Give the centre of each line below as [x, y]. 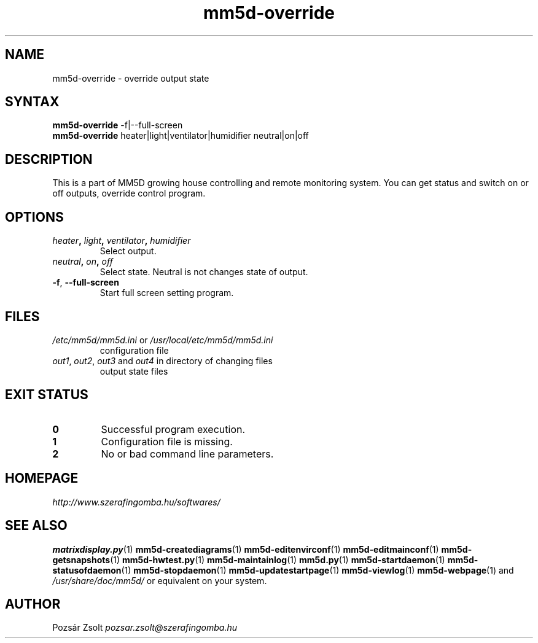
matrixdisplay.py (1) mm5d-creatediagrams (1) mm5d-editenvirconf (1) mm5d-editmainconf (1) [246, 549]
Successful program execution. [173, 429]
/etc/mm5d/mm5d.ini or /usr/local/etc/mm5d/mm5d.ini [163, 340]
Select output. [128, 251]
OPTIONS [34, 217]
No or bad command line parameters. [187, 454]
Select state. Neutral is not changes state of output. [204, 272]
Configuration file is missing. [167, 441]
